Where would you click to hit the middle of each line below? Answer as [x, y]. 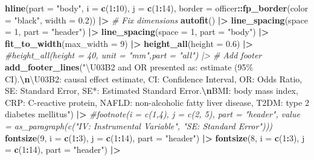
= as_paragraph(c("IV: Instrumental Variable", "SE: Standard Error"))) [139, 125]
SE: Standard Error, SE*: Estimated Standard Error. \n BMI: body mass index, [152, 91]
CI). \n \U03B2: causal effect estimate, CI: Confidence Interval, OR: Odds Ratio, [154, 78]
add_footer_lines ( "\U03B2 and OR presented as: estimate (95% [129, 66]
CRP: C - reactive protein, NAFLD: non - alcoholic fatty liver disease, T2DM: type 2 [157, 102]
